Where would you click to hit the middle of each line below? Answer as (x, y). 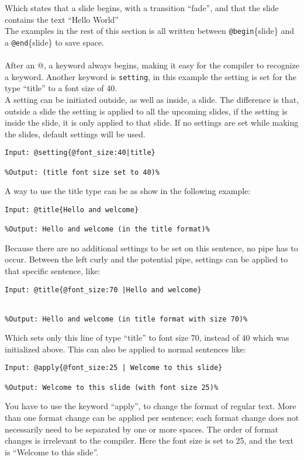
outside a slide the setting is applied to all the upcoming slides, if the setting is (146, 111)
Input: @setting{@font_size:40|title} (80, 153)
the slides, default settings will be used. (75, 134)
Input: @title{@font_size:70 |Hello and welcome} (103, 290)
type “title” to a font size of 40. (61, 88)
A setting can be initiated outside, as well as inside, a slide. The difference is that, (152, 99)
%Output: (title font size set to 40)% (82, 172)
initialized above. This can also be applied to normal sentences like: (125, 349)
